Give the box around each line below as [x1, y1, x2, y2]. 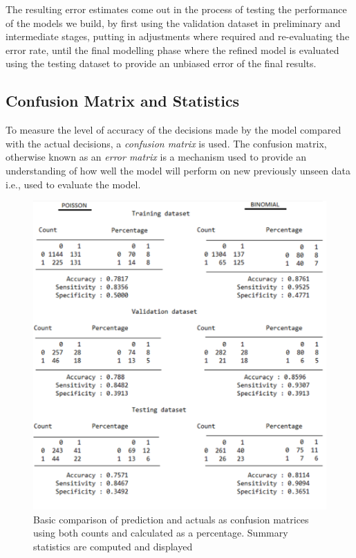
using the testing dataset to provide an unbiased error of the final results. [6, 56, 317, 71]
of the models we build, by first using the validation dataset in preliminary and [6, 15, 341, 30]
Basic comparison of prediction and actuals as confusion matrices [33, 512, 309, 526]
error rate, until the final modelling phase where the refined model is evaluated [6, 42, 339, 57]
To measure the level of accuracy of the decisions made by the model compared [6, 123, 341, 137]
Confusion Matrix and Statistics [6, 90, 240, 111]
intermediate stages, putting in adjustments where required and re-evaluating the [6, 29, 350, 44]
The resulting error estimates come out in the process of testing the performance [6, 2, 347, 16]
